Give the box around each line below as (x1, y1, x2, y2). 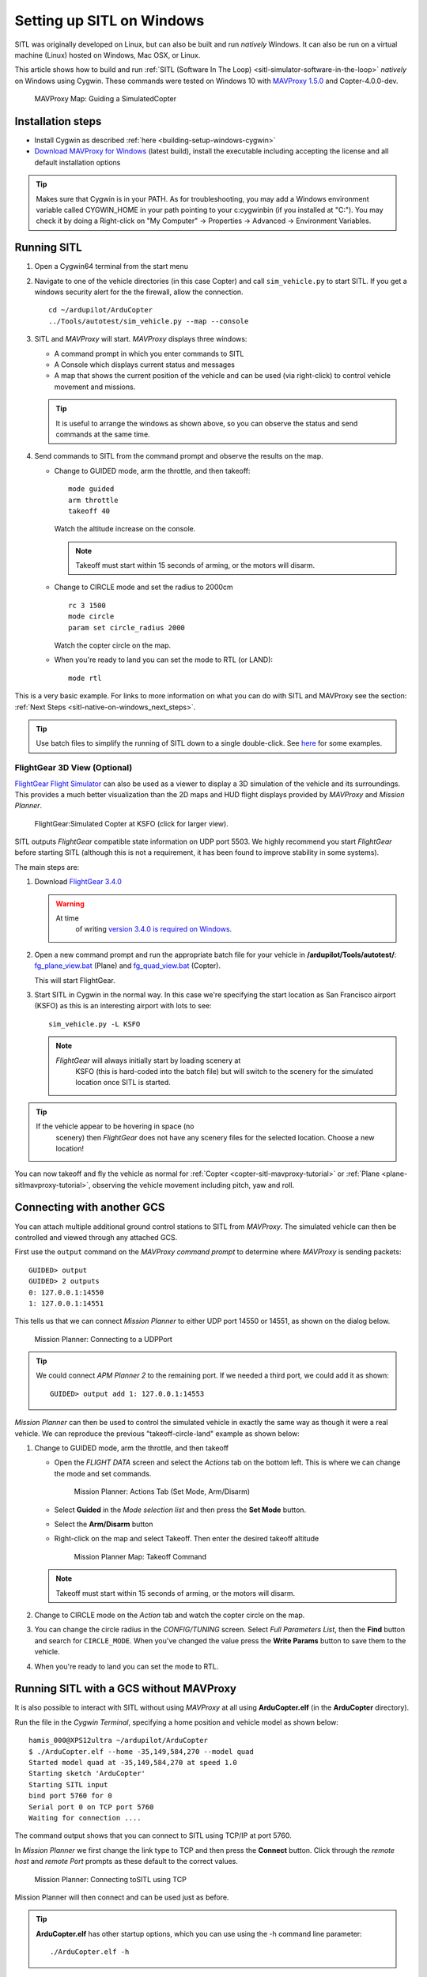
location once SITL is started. (75, 1078, 172, 1087)
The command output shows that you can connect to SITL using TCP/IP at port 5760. (14, 1831, 292, 1840)
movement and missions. (54, 382, 136, 391)
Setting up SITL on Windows (14, 12, 205, 29)
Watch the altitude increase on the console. (54, 524, 196, 534)
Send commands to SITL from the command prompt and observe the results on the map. (34, 452, 323, 461)
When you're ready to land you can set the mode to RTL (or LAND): (54, 655, 273, 664)
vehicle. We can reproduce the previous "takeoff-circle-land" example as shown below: (14, 1428, 300, 1438)
